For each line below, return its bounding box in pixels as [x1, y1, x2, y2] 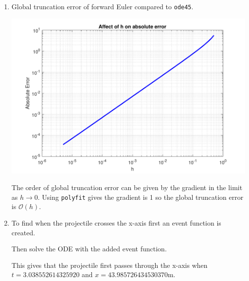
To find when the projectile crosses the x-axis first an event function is [11, 217, 221, 228]
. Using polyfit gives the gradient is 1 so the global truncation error [37, 192, 244, 202]
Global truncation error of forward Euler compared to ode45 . [11, 1, 194, 11]
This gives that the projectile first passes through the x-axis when [11, 260, 208, 270]
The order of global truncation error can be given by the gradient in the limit [11, 182, 243, 193]
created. [11, 227, 36, 237]
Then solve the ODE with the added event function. [11, 244, 167, 254]
